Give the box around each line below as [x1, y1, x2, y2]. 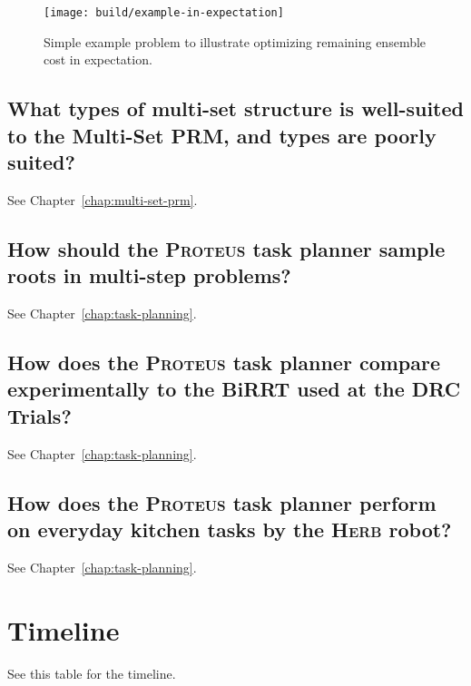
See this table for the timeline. [7, 663, 176, 682]
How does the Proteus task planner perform [7, 488, 437, 516]
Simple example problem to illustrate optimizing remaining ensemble [44, 32, 427, 51]
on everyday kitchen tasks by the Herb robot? [7, 514, 452, 543]
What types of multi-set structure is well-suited [7, 94, 464, 122]
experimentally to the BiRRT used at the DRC [7, 375, 461, 403]
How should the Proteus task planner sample [7, 234, 446, 262]
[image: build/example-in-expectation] [44, 6, 284, 19]
